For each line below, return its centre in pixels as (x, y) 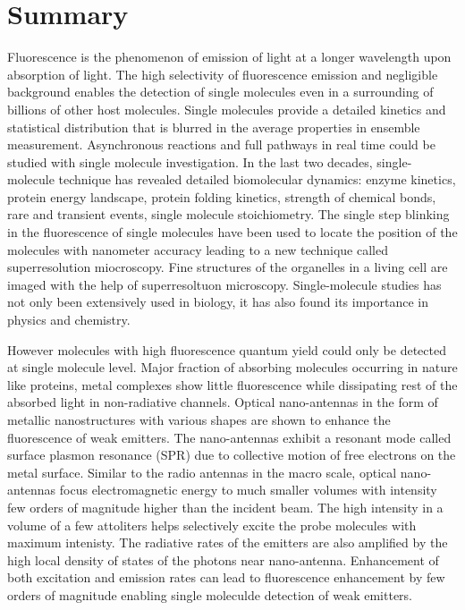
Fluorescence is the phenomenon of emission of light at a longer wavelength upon (229, 57)
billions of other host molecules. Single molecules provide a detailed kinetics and (227, 109)
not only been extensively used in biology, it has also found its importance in (218, 302)
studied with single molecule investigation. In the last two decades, (190, 161)
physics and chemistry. (69, 320)
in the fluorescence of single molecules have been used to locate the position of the (232, 232)
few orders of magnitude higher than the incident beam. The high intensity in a (225, 507)
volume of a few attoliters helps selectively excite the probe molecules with (212, 525)
